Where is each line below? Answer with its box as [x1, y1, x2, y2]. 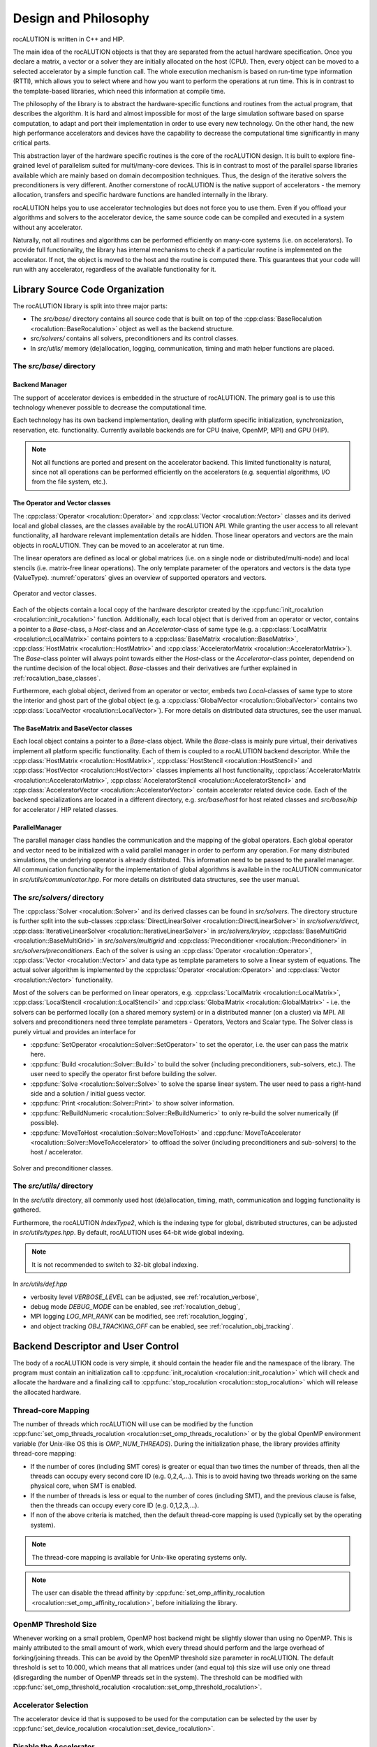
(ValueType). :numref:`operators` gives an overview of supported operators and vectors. [13, 574, 267, 582]
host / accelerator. [30, 1148, 83, 1157]
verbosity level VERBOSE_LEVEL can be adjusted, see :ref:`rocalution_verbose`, [30, 1293, 259, 1301]
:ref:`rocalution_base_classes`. [13, 674, 101, 682]
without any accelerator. [13, 223, 83, 231]
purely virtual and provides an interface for [13, 1027, 136, 1036]
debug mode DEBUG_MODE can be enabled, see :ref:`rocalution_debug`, [30, 1302, 240, 1310]
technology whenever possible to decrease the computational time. [13, 403, 207, 412]
